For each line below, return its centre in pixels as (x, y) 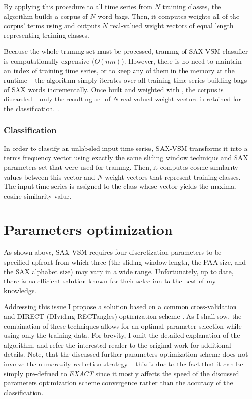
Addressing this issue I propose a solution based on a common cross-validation (120, 307)
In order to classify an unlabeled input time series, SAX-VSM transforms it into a (126, 148)
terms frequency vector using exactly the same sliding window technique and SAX (126, 158)
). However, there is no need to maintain (182, 60)
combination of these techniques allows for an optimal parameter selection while (123, 325)
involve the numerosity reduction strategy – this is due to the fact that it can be (124, 363)
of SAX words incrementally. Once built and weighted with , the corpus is (114, 89)
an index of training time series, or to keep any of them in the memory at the (119, 70)
